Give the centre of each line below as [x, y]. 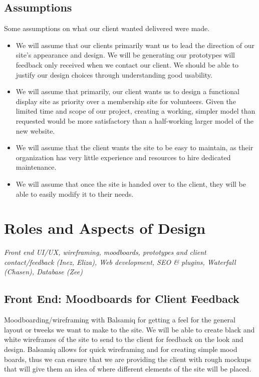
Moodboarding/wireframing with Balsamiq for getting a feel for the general [120, 320]
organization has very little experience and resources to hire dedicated [123, 157]
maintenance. [36, 167]
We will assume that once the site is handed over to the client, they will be [131, 183]
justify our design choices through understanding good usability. [114, 74]
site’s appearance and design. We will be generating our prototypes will [125, 55]
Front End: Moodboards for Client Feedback [122, 299]
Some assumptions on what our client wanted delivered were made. [107, 28]
